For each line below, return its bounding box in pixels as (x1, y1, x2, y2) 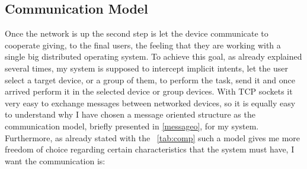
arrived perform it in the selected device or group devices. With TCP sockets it (5, 85, 293, 97)
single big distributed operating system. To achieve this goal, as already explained (5, 50, 302, 63)
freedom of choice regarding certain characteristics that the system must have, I (5, 143, 295, 155)
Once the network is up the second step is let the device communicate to (5, 27, 268, 40)
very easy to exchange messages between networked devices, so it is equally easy (5, 96, 296, 109)
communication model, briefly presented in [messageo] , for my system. (5, 119, 259, 132)
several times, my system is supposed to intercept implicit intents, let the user (5, 61, 288, 74)
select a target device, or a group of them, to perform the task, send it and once (5, 73, 295, 86)
